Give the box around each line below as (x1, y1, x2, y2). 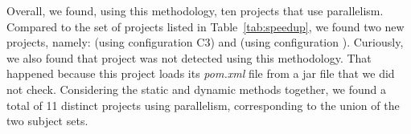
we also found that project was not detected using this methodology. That (6, 49, 372, 66)
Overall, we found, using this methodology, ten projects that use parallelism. (6, 2, 384, 18)
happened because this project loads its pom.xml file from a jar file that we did (6, 65, 395, 82)
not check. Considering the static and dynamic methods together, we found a (6, 80, 387, 97)
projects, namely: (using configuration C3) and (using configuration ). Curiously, (6, 34, 404, 51)
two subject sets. (6, 112, 88, 129)
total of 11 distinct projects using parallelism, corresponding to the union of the (6, 96, 400, 113)
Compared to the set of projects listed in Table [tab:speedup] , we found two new (6, 18, 405, 35)
